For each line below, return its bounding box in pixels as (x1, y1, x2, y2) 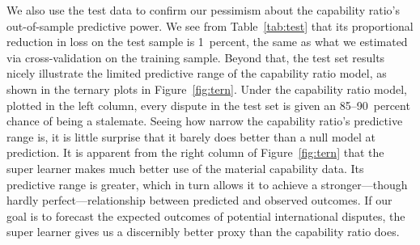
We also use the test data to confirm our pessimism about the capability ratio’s (6, 2, 400, 18)
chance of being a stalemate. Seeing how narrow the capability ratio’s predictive (6, 112, 403, 129)
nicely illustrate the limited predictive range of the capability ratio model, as (6, 65, 387, 82)
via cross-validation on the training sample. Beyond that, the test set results (6, 49, 385, 65)
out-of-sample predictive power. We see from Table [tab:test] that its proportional (6, 17, 414, 34)
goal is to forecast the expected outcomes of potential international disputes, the (6, 207, 405, 224)
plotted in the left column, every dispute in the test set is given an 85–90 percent (6, 96, 410, 113)
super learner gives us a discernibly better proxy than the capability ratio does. (6, 223, 400, 240)
